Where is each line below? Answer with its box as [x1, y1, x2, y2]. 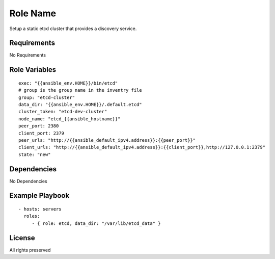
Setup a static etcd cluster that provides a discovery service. [9, 25, 137, 32]
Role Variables [9, 65, 56, 74]
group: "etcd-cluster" [18, 94, 75, 100]
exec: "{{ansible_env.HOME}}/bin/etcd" [18, 80, 118, 86]
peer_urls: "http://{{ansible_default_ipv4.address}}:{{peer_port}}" [18, 137, 196, 143]
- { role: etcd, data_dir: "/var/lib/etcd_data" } [32, 220, 161, 226]
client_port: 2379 [18, 130, 65, 136]
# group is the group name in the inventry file [18, 87, 142, 93]
